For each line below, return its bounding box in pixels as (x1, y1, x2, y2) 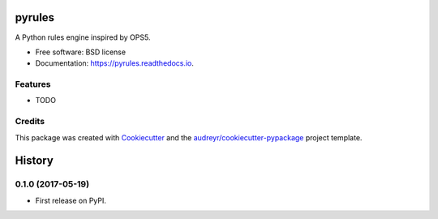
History (15, 154, 54, 168)
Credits (15, 116, 45, 127)
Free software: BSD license (35, 47, 126, 57)
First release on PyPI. (35, 195, 107, 205)
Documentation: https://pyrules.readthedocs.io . (35, 58, 195, 68)
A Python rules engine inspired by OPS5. (15, 32, 151, 42)
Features (15, 79, 51, 90)
